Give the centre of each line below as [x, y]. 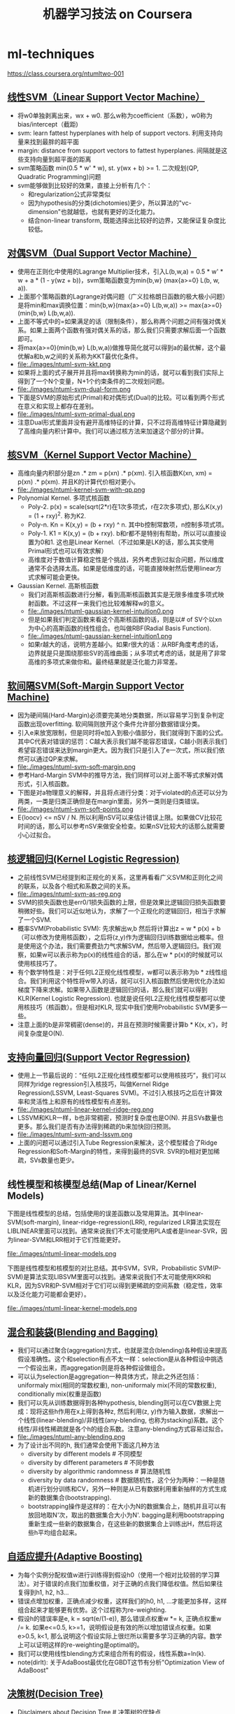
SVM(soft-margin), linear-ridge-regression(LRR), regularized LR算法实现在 [114, 1222]
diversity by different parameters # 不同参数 [91, 1463]
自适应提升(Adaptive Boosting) [75, 1557]
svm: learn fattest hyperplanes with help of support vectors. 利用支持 [117, 133]
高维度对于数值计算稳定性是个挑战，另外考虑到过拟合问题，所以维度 [126, 559]
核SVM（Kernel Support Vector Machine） [102, 455]
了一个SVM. [35, 920]
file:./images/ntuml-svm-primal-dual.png [76, 414]
